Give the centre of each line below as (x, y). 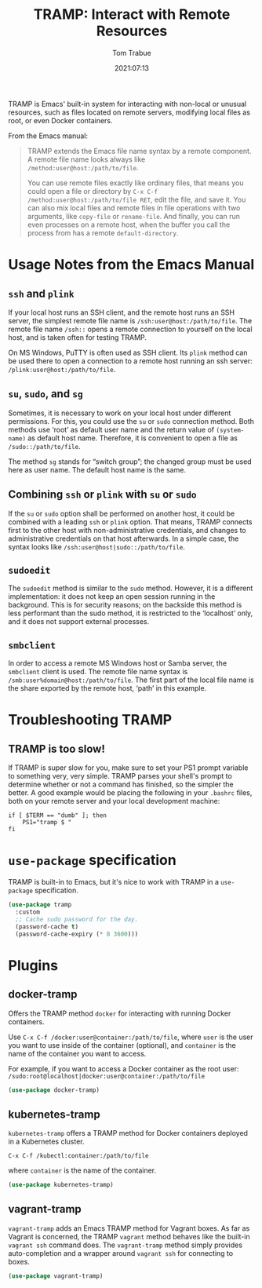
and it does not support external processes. (79, 622)
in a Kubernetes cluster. (46, 1142)
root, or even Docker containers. (60, 120)
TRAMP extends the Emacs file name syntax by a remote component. (139, 151)
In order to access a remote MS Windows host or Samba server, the (118, 663)
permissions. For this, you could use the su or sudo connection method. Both (131, 421)
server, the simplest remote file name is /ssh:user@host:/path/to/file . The (130, 320)
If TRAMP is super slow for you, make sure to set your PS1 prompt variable (128, 768)
